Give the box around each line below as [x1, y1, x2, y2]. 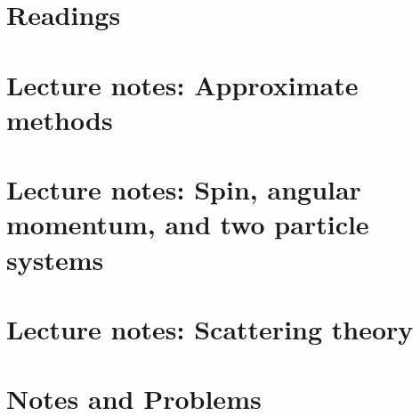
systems [6, 241, 104, 277]
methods [6, 101, 113, 137]
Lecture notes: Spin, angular [6, 171, 361, 208]
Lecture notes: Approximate [6, 66, 359, 102]
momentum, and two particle [6, 206, 369, 242]
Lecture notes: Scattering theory [6, 310, 414, 347]
